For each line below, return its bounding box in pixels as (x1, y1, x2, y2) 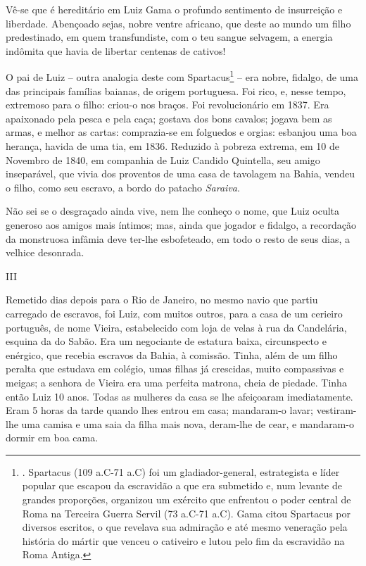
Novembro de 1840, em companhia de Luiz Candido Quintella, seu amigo (6, 152, 320, 167)
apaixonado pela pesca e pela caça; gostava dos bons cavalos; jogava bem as (6, 111, 332, 125)
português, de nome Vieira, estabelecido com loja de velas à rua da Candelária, (6, 320, 347, 334)
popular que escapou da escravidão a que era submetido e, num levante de (22, 478, 342, 493)
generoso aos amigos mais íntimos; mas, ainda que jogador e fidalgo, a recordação (6, 217, 356, 232)
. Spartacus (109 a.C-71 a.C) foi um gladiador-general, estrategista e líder (22, 464, 340, 479)
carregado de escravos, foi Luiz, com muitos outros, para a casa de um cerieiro (6, 306, 343, 320)
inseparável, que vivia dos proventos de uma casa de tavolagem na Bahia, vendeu (6, 166, 355, 181)
